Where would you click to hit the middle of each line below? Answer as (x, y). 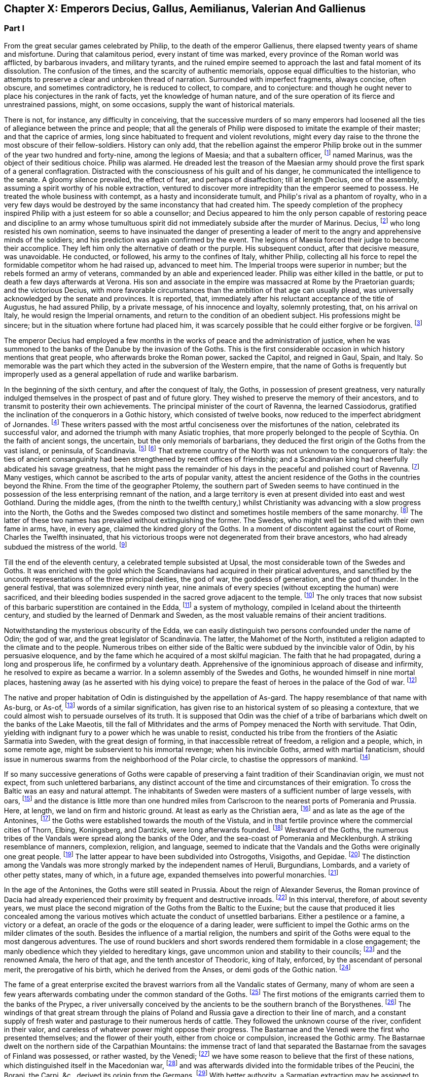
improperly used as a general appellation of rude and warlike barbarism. (121, 374)
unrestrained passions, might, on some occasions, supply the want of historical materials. (149, 104)
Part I (14, 28)
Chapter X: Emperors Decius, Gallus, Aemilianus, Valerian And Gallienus (185, 9)
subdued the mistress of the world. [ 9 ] (66, 546)
